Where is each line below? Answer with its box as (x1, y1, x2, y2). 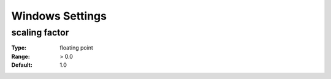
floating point (59, 44, 93, 51)
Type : (11, 44, 27, 51)
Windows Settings (11, 9, 107, 23)
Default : (11, 61, 33, 69)
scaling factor (11, 27, 69, 38)
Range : (11, 53, 30, 60)
